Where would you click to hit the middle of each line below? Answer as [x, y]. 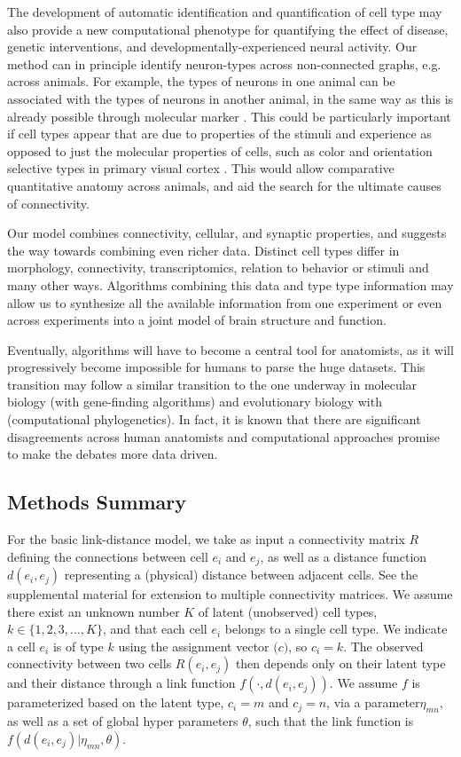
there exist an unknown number [94, 611]
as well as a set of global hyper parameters [123, 721]
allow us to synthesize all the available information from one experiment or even [225, 302]
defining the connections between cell [108, 556]
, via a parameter [373, 702]
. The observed [383, 646]
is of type [78, 646]
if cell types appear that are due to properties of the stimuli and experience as [219, 134]
